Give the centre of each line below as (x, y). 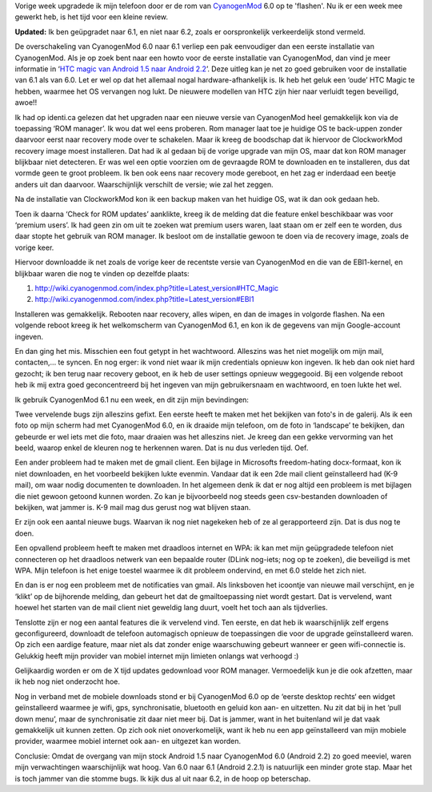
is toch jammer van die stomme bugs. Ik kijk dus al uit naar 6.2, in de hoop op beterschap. (163, 778)
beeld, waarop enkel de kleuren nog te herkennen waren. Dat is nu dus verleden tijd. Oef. (162, 448)
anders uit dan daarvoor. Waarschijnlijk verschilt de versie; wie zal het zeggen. (144, 184)
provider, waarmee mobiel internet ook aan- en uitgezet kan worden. (128, 742)
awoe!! (26, 103)
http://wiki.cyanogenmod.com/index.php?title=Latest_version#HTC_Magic (157, 287)
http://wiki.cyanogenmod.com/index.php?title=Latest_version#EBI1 (144, 300)
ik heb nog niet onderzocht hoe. (67, 681)
